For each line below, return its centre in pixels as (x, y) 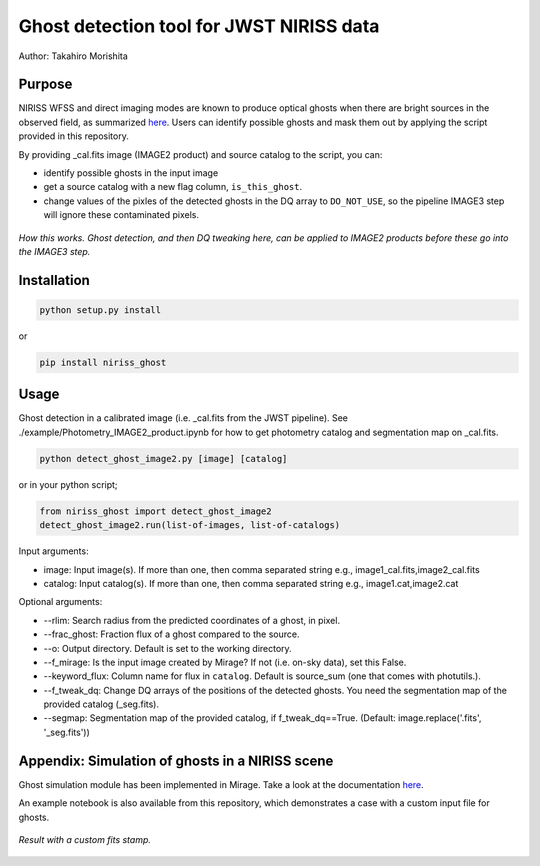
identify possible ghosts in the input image (131, 173)
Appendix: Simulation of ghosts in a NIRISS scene (176, 760)
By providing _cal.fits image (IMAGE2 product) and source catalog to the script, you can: (200, 154)
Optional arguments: (60, 602)
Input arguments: (53, 551)
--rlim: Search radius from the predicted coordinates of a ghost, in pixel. (191, 620)
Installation (54, 280)
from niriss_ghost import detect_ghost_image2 (155, 511)
